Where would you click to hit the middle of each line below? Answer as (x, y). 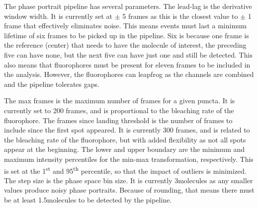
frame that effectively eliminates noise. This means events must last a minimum (126, 26)
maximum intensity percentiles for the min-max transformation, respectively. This (129, 159)
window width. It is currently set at (58, 16)
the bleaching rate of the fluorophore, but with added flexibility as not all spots (125, 139)
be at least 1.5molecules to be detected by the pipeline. (88, 199)
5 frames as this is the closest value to (180, 16)
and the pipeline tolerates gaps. (52, 84)
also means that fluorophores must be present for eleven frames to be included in (127, 64)
